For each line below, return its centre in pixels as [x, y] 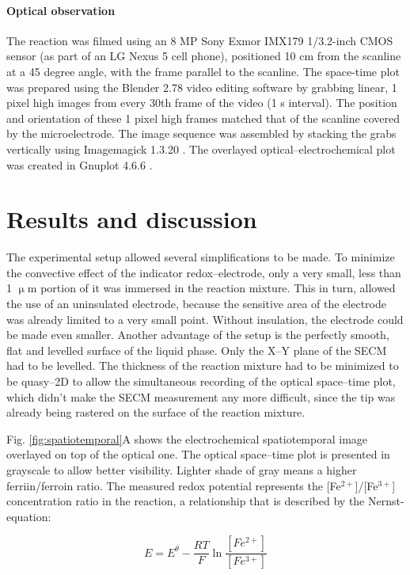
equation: [29, 516]
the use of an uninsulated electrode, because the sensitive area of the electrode [196, 304]
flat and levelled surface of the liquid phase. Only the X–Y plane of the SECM [197, 350]
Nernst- [386, 501]
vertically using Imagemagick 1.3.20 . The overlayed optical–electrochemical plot [201, 149]
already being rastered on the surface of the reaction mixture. [156, 412]
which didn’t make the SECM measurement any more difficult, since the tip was [201, 396]
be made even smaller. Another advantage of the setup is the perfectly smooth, [198, 335]
